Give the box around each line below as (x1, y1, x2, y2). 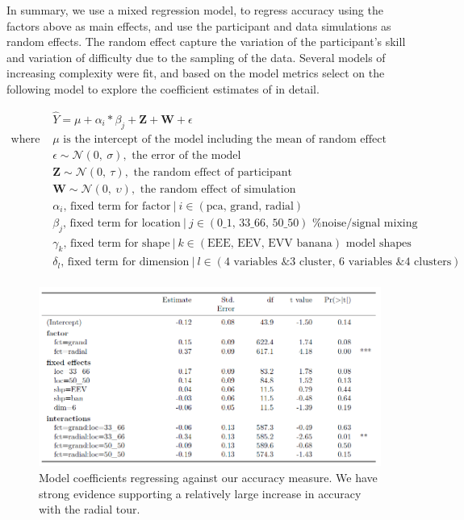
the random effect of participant (133, 166, 293, 178)
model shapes (345, 237, 412, 249)
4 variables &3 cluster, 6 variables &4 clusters (224, 256, 452, 268)
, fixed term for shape (63, 237, 170, 249)
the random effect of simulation (140, 183, 296, 195)
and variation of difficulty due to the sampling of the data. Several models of (6, 48, 386, 65)
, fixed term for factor (63, 200, 171, 212)
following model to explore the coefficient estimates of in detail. (6, 80, 320, 97)
